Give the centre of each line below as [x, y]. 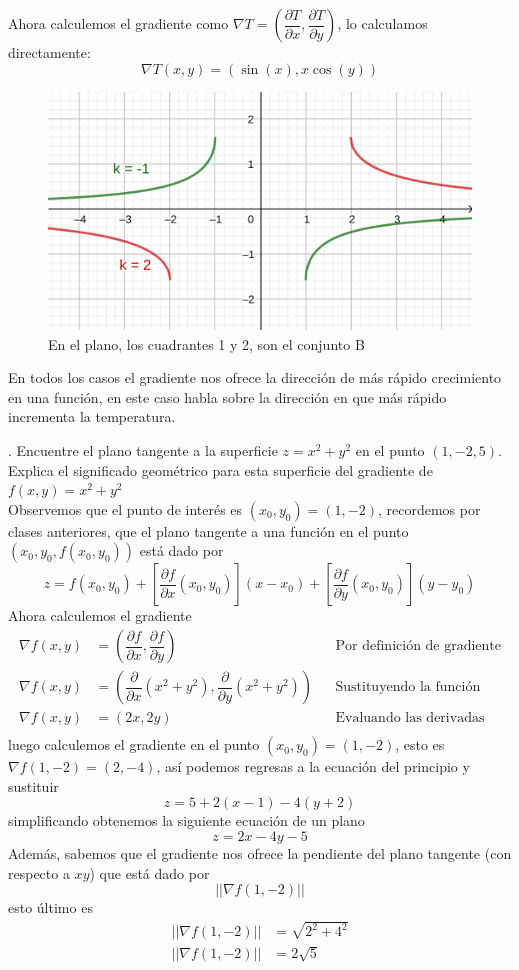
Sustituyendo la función [408, 687]
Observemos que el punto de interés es [125, 508]
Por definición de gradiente [418, 646]
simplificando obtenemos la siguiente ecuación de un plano [186, 820]
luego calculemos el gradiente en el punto [134, 744]
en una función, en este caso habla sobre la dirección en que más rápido [227, 396]
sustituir [33, 785]
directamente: [49, 52]
